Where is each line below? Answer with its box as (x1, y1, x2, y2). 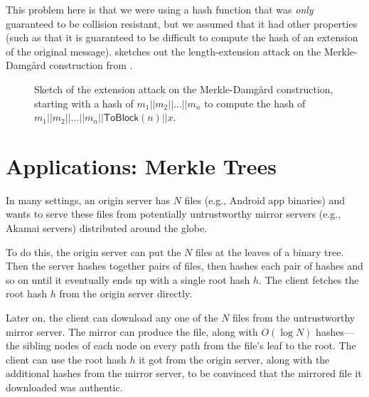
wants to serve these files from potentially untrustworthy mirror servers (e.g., (6, 206, 341, 221)
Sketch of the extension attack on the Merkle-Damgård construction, (34, 81, 333, 96)
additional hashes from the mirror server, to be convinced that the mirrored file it (6, 366, 362, 381)
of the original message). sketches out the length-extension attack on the (6, 43, 321, 58)
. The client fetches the (259, 272, 359, 287)
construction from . (49, 58, 133, 73)
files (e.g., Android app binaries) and (184, 192, 346, 207)
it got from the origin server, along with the (139, 351, 330, 366)
